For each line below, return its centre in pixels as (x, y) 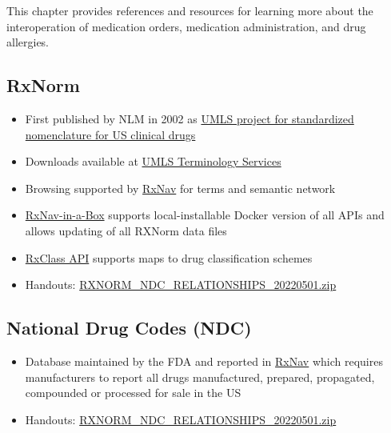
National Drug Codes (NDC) (129, 328)
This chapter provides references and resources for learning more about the (190, 10)
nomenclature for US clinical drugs (110, 134)
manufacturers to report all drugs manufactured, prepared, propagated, (200, 377)
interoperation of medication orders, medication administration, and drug (186, 26)
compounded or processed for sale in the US (133, 393)
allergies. (28, 42)
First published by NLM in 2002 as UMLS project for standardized (190, 118)
